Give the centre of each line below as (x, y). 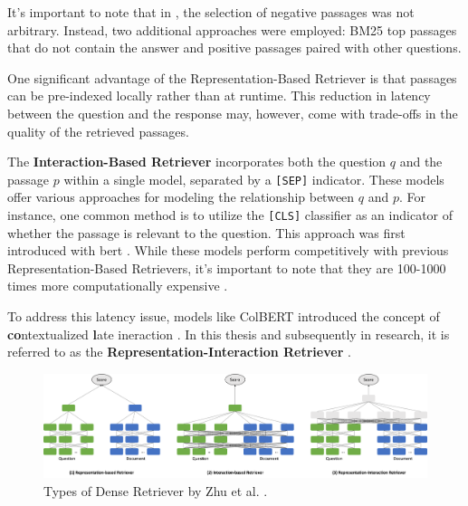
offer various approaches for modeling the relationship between (181, 197)
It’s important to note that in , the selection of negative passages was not (211, 12)
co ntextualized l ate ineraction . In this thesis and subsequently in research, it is (229, 334)
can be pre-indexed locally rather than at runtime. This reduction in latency (219, 95)
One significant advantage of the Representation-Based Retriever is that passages (232, 77)
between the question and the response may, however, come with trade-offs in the (233, 113)
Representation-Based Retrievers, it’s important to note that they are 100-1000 (227, 267)
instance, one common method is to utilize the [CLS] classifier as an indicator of (230, 215)
